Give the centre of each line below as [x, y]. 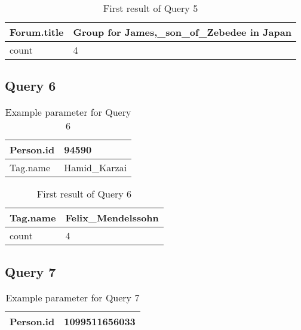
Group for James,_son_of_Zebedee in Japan [182, 32]
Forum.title [37, 32]
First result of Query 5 [150, 8]
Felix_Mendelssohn [112, 218]
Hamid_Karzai [96, 168]
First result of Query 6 [84, 194]
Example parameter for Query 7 [73, 298]
